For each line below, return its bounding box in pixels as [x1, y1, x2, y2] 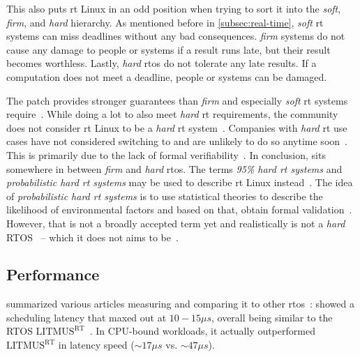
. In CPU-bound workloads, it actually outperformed [89, 324, 315, 338]
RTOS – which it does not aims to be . [6, 229, 179, 244]
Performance [6, 264, 100, 285]
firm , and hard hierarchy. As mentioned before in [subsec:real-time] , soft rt [6, 15, 324, 29]
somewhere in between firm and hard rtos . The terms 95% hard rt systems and [6, 161, 343, 176]
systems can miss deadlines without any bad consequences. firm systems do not [6, 29, 345, 43]
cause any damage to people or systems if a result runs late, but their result [6, 42, 331, 56]
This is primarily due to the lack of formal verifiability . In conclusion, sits [6, 147, 326, 162]
